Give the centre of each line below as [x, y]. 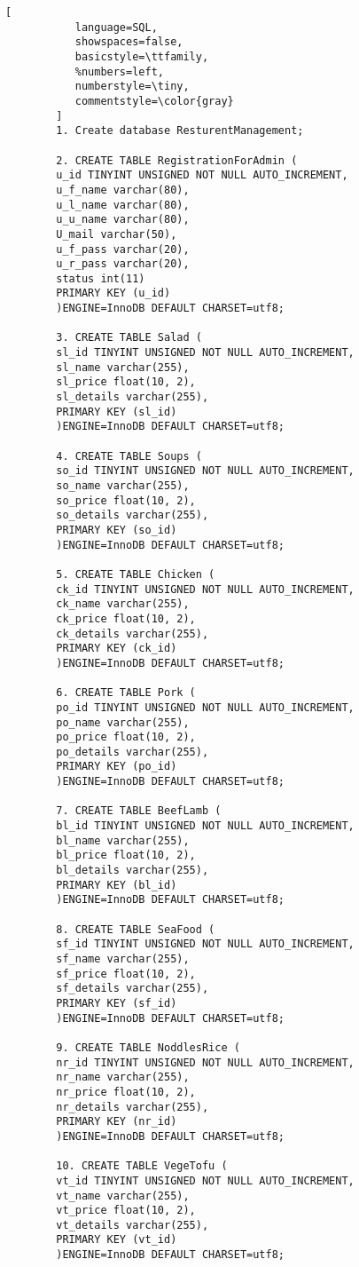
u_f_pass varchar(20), [123, 249]
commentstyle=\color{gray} [154, 101]
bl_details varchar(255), [133, 871]
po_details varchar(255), [133, 752]
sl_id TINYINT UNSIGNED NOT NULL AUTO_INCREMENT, [205, 353]
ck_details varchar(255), [133, 633]
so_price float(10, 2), [126, 500]
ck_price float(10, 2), [126, 618]
